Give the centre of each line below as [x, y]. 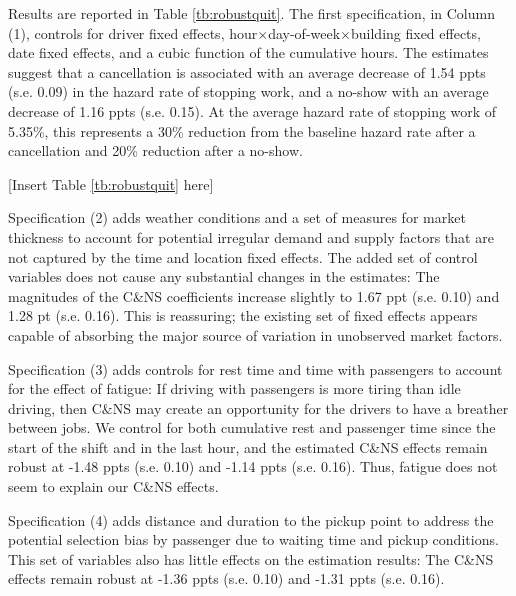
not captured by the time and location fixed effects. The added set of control [243, 256]
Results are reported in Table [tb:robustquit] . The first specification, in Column [251, 13]
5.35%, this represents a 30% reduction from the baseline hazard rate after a [242, 130]
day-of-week [304, 32]
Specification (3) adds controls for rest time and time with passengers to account [255, 368]
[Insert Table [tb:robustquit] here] [111, 183]
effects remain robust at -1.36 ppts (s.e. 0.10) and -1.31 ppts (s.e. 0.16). [226, 578]
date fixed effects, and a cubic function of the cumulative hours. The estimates [248, 52]
